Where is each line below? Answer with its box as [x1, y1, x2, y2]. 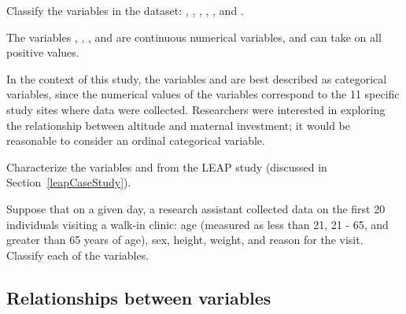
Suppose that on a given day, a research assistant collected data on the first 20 [6, 200, 386, 216]
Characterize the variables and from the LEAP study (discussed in [6, 158, 327, 175]
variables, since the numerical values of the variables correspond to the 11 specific [6, 86, 400, 102]
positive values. [6, 44, 79, 61]
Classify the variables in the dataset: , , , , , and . [6, 2, 244, 18]
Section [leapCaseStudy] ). [6, 174, 131, 190]
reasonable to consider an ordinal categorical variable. [6, 132, 265, 149]
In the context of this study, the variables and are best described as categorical [6, 70, 387, 87]
